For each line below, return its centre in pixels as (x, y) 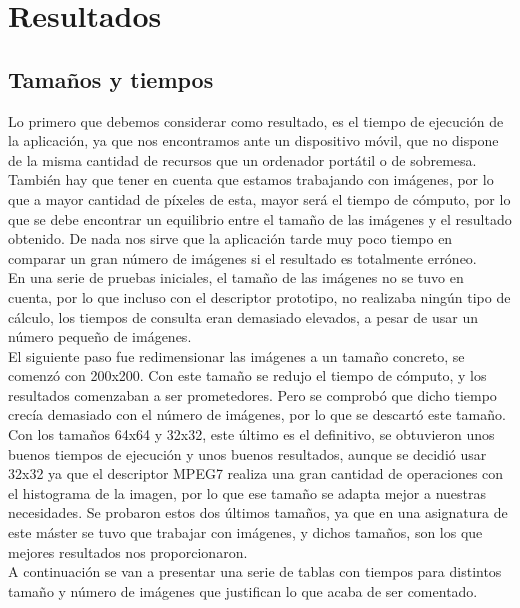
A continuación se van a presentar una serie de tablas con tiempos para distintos (255, 571)
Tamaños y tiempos (111, 78)
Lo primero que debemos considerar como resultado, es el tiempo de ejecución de (256, 120)
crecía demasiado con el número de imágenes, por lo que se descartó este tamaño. (257, 414)
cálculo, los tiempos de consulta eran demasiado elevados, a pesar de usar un (243, 316)
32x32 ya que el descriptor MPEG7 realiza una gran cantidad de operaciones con (256, 473)
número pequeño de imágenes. (100, 336)
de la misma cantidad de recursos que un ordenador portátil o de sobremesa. (242, 159)
